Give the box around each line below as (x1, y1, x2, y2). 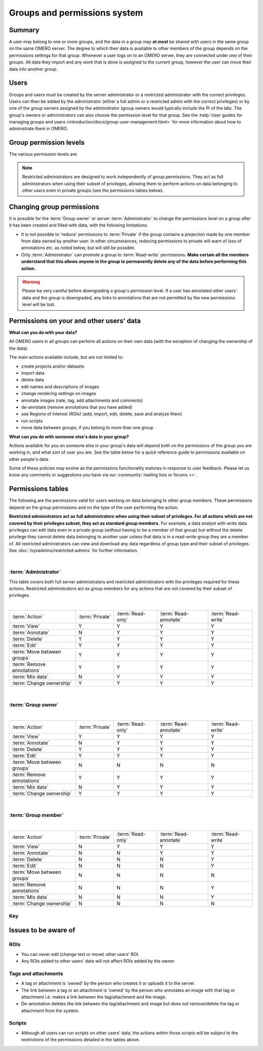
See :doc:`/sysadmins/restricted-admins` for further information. (9, 548, 138, 554)
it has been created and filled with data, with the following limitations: (9, 222, 148, 228)
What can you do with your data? (9, 330, 77, 336)
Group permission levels (9, 139, 85, 147)
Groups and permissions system (9, 7, 143, 18)
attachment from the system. (21, 1008, 79, 1013)
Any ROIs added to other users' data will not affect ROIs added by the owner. (21, 958, 175, 964)
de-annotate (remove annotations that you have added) (21, 404, 132, 410)
